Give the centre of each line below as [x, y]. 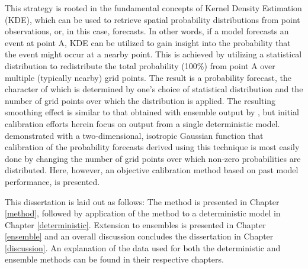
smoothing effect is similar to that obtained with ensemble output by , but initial [152, 112]
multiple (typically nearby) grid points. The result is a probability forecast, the [148, 77]
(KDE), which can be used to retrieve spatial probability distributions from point [153, 19]
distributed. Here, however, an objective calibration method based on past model [152, 170]
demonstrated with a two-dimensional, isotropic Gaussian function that [134, 135]
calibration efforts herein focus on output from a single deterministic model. [142, 123]
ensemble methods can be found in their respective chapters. [114, 259]
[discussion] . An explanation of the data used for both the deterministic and [143, 247]
